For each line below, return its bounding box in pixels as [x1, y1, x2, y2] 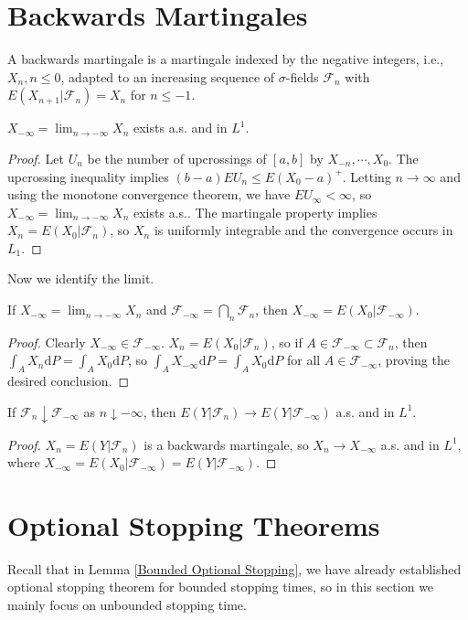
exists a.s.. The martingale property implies [133, 202, 378, 221]
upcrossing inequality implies [7, 166, 169, 186]
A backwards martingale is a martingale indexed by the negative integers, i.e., [7, 49, 444, 69]
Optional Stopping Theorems [7, 506, 380, 543]
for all [286, 350, 321, 369]
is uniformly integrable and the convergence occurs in [154, 220, 453, 240]
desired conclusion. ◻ [7, 371, 130, 390]
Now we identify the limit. [7, 269, 154, 288]
